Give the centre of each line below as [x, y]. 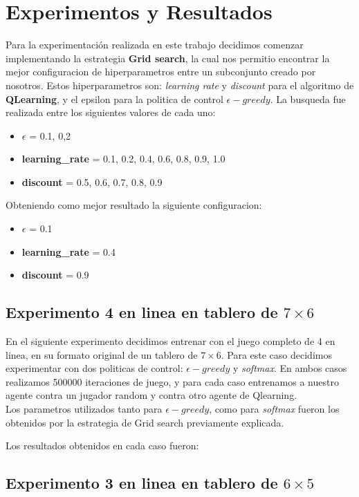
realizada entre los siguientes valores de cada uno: [111, 112]
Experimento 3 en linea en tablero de [142, 483]
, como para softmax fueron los [274, 409]
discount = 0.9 [55, 275]
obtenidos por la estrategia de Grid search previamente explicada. [145, 422]
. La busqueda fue [308, 99]
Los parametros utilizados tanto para [84, 409]
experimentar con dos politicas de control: [94, 368]
